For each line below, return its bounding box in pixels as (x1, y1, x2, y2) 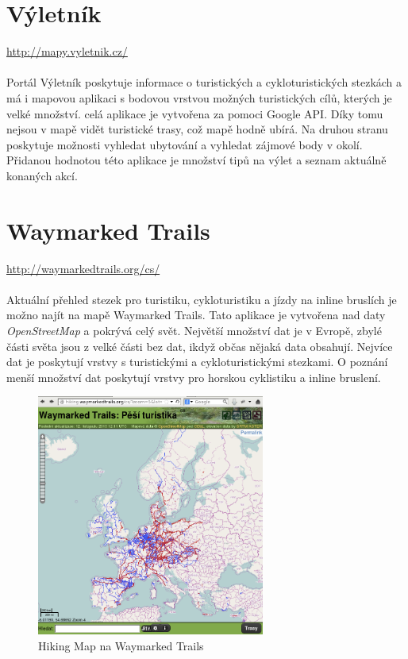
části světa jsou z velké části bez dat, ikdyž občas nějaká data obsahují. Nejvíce (6, 337, 393, 354)
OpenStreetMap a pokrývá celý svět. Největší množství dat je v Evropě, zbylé (6, 322, 382, 338)
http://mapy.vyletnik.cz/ (6, 43, 128, 60)
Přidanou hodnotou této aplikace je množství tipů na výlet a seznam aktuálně (6, 152, 387, 168)
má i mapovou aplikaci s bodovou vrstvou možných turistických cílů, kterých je (6, 89, 392, 106)
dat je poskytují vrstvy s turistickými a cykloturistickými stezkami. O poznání (6, 353, 388, 370)
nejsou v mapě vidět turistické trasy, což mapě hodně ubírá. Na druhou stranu (6, 121, 388, 137)
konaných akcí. (6, 167, 78, 183)
